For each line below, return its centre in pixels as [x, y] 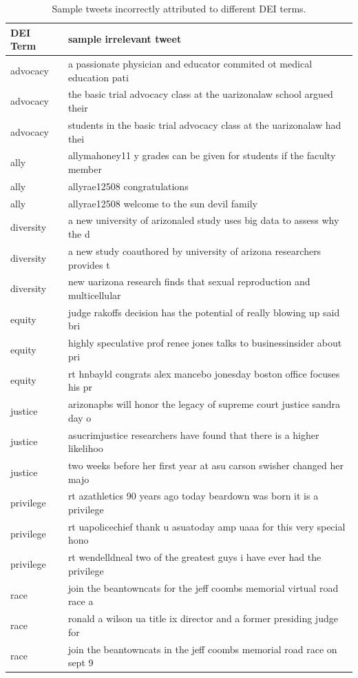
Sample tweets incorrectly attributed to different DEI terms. [179, 8]
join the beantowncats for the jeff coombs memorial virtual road [203, 587]
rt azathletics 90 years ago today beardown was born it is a [193, 496]
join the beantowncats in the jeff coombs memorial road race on [202, 649]
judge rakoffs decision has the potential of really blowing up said [204, 312]
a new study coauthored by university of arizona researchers [194, 250]
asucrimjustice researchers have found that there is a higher [193, 434]
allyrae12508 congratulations [128, 186]
